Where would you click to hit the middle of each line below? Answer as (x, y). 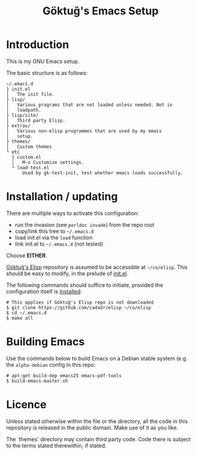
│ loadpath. (24, 110)
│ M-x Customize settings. (48, 162)
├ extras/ (19, 126)
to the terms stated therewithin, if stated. (56, 445)
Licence (26, 405)
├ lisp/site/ (22, 115)
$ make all (20, 318)
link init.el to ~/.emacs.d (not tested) (59, 244)
